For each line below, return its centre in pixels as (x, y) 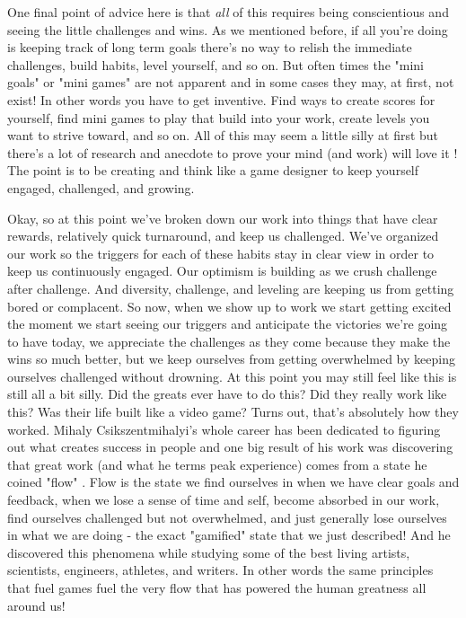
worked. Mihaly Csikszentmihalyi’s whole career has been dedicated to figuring (224, 429)
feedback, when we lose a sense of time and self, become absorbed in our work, (224, 500)
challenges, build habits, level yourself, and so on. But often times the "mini (215, 64)
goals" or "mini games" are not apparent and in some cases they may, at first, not (231, 82)
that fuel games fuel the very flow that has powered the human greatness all (217, 587)
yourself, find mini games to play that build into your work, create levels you (219, 117)
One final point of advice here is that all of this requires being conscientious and (228, 12)
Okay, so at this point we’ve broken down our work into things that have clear (223, 218)
